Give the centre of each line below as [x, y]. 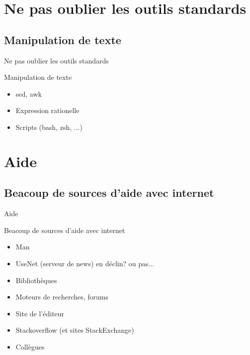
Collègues [30, 346]
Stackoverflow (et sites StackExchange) [75, 330]
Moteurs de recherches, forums [62, 297]
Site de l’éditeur [40, 313]
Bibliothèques [36, 280]
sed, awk [29, 93]
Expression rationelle [47, 110]
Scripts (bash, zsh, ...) [49, 127]
